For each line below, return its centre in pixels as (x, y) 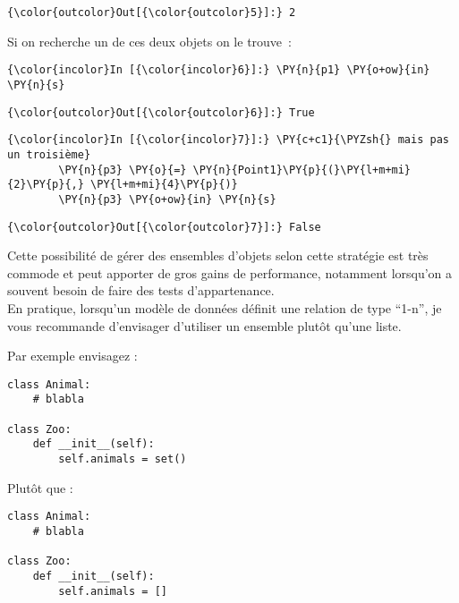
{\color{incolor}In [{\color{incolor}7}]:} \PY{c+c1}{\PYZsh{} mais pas (228, 140)
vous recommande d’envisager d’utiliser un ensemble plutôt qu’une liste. (204, 325)
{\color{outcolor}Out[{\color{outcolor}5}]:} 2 (152, 13)
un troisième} (49, 154)
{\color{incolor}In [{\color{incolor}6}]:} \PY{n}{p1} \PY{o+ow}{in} (219, 70)
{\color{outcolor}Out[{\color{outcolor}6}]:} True (161, 112)
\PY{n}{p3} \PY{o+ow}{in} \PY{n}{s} (167, 199)
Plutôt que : (40, 487)
